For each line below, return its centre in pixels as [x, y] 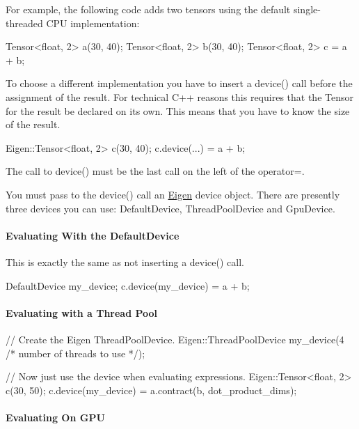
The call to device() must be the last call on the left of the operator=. [155, 171]
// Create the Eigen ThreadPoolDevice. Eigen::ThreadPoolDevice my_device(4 [175, 339]
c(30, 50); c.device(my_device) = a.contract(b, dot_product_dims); [151, 390]
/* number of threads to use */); [75, 353]
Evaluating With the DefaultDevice [93, 235]
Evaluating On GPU [55, 417]
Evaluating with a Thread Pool [82, 312]
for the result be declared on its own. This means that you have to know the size [178, 110]
